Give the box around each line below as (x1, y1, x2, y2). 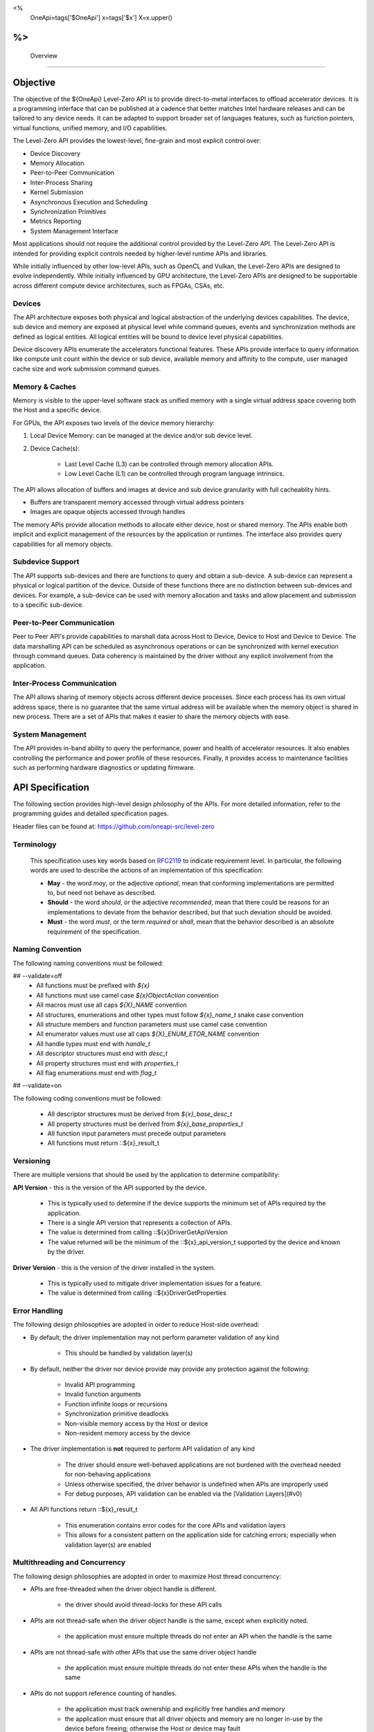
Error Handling (12, 1306, 64, 1316)
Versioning (12, 1156, 51, 1166)
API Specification (12, 781, 90, 793)
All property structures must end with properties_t (36, 1059, 179, 1067)
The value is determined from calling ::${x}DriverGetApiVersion (47, 1228, 228, 1237)
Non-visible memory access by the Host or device (64, 1419, 208, 1427)
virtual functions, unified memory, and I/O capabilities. (12, 123, 168, 132)
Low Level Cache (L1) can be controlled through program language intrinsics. (64, 470, 285, 478)
